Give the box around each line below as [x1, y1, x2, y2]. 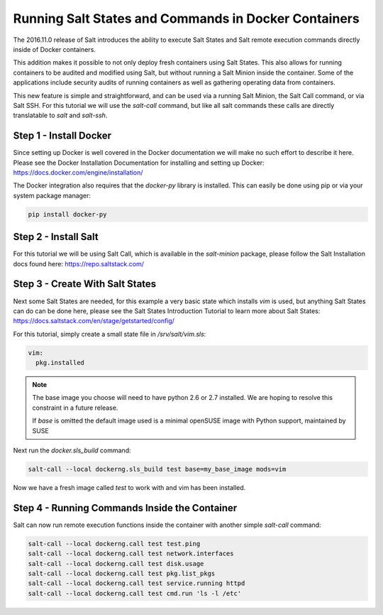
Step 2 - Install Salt [13, 231, 99, 243]
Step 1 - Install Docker [13, 130, 112, 142]
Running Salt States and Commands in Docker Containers [13, 11, 360, 26]
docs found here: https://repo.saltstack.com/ [13, 259, 145, 268]
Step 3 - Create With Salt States [13, 278, 157, 290]
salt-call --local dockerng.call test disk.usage [28, 560, 204, 567]
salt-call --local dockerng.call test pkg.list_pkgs [28, 570, 216, 578]
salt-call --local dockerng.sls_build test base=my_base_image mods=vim [28, 465, 287, 473]
